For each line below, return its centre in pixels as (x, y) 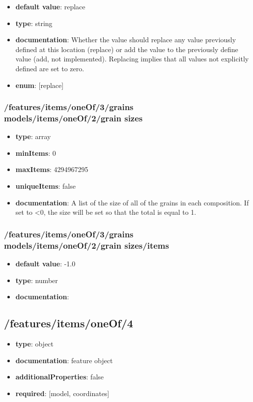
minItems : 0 (36, 153)
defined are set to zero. (50, 68)
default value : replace (50, 6)
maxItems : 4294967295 (52, 169)
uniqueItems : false (45, 186)
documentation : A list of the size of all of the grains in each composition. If (132, 202)
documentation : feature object (64, 360)
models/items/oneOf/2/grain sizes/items (86, 245)
